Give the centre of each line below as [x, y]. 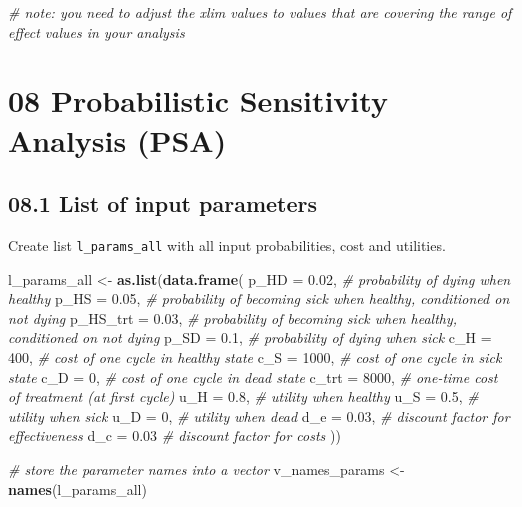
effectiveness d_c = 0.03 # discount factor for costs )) [174, 435]
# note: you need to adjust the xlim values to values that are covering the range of [260, 12]
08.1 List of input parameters [163, 203]
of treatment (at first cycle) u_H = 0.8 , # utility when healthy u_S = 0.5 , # [243, 396]
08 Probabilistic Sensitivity [198, 100]
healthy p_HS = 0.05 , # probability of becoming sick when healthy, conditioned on [259, 298]
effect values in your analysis [96, 31]
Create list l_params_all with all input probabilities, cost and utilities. [227, 244]
